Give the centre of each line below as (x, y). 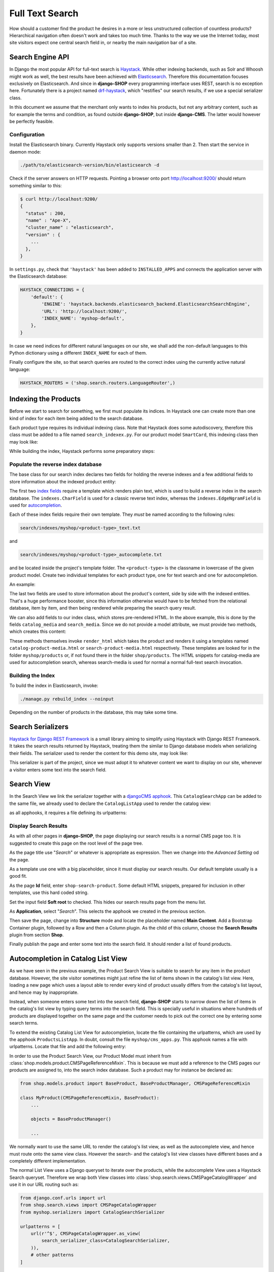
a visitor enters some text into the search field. (58, 770)
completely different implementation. (48, 1161)
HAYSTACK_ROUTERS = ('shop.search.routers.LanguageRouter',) (98, 383)
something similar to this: (36, 185)
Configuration (27, 134)
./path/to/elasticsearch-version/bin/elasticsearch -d (90, 165)
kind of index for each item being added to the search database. (77, 418)
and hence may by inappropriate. (44, 992)
